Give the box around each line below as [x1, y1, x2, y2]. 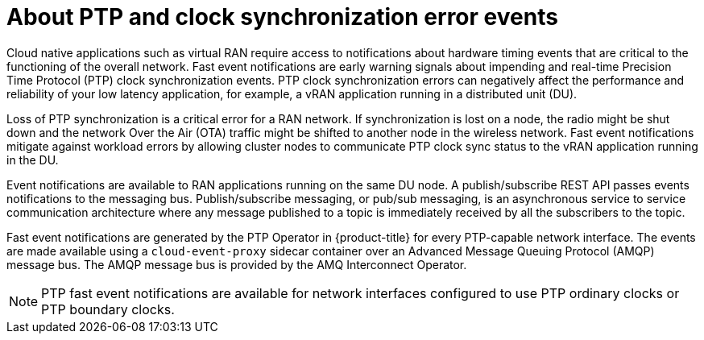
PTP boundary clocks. [41, 301, 175, 317]
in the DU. [6, 152, 59, 167]
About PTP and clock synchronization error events [6, 3, 558, 31]
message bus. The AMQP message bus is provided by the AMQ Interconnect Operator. [6, 257, 467, 272]
